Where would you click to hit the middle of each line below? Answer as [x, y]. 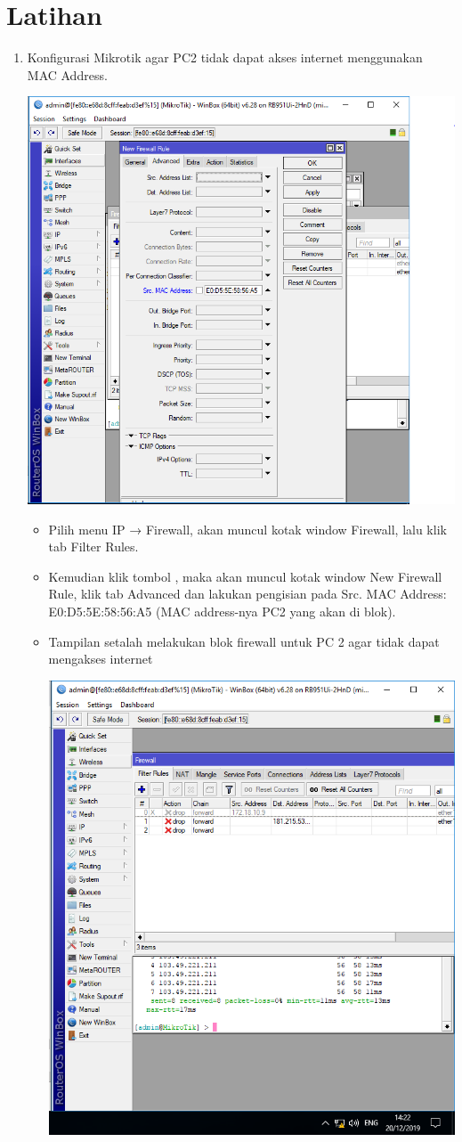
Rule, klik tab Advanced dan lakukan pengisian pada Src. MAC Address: [247, 594]
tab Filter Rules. [93, 547]
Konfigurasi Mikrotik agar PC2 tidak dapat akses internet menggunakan [225, 57]
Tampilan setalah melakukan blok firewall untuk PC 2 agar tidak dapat [244, 641]
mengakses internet [101, 659]
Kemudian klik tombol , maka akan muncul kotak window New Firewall [245, 576]
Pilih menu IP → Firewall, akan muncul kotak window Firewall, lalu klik [247, 529]
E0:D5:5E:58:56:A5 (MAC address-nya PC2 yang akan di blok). [222, 611]
